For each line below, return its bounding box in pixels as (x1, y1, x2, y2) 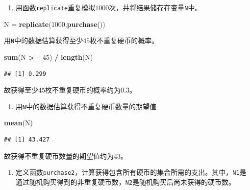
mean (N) (4, 118, 33, 128)
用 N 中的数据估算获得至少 (4, 35, 83, 46)
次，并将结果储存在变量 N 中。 (109, 2, 202, 12)
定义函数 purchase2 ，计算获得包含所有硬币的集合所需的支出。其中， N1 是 (15, 167, 247, 177)
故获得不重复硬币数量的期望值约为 (4, 150, 114, 161)
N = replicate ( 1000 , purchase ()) (4, 19, 105, 29)
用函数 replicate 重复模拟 (15, 2, 96, 12)
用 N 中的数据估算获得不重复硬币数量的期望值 (15, 101, 156, 111)
